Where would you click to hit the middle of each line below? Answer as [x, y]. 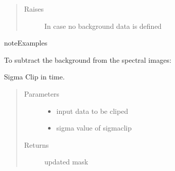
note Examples [26, 43]
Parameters [41, 93]
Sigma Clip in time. [34, 77]
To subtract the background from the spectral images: [88, 59]
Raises [34, 9]
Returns [36, 144]
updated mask [66, 162]
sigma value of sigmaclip [94, 128]
